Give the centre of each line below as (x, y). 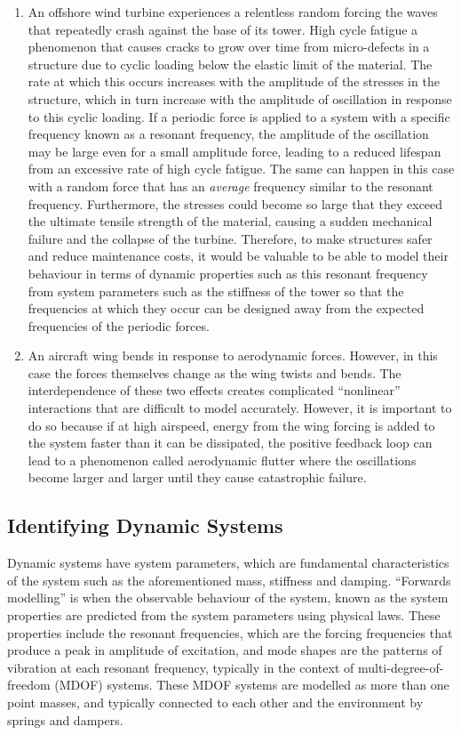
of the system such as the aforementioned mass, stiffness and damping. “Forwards (229, 580)
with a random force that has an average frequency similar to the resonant (230, 186)
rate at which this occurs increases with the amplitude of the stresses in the (234, 81)
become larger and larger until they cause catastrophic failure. (197, 477)
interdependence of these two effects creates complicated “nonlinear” (214, 390)
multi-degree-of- (401, 667)
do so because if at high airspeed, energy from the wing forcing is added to (231, 425)
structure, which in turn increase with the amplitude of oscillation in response (240, 98)
